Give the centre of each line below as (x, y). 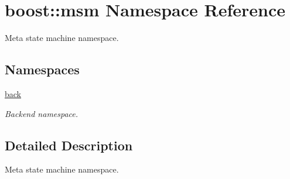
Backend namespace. (42, 113)
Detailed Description (69, 145)
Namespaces (42, 69)
